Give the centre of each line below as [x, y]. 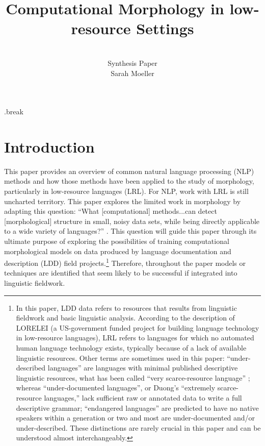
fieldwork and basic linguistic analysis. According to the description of [125, 318]
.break [14, 111]
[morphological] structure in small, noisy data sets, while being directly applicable [132, 221]
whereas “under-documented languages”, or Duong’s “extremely [116, 388]
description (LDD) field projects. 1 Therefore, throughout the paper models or [125, 262]
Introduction [49, 146]
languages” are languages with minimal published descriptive [143, 368]
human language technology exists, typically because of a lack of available [131, 347]
